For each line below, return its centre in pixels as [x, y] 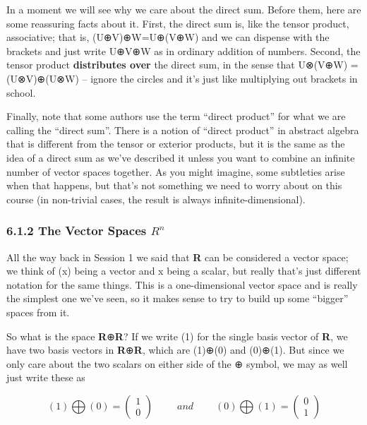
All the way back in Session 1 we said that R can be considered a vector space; [178, 257]
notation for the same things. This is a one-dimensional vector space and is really [182, 284]
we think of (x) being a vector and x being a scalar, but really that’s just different [184, 271]
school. [21, 92]
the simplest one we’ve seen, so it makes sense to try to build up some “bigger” [178, 298]
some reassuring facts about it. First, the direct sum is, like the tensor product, [178, 23]
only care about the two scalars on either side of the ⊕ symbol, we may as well [177, 363]
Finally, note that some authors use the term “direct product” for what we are [176, 116]
